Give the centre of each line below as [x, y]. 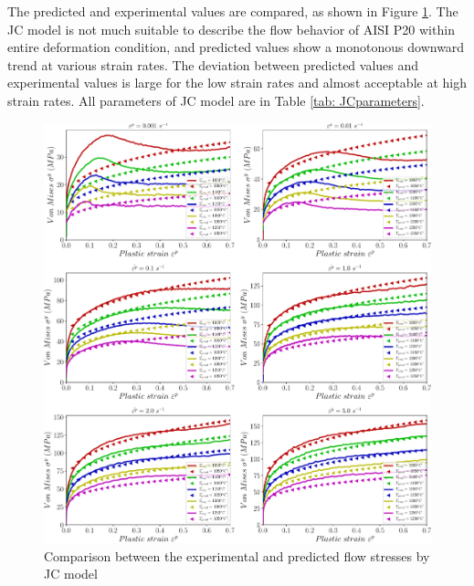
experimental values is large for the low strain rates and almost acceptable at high [237, 83]
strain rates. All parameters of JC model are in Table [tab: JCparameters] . [216, 100]
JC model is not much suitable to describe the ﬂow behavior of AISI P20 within [231, 29]
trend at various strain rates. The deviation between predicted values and [213, 64]
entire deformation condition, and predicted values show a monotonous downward [236, 47]
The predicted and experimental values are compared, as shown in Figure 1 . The [233, 11]
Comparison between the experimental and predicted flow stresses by [237, 555]
